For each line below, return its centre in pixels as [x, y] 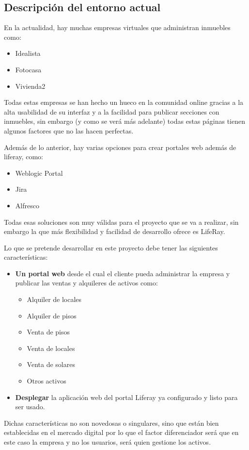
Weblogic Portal [39, 173]
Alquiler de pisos [52, 315]
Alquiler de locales [54, 299]
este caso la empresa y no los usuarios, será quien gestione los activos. [108, 442]
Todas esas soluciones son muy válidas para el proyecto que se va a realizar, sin [121, 222]
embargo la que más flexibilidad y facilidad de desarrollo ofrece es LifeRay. [115, 231]
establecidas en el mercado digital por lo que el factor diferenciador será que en [121, 432]
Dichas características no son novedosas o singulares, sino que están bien [111, 423]
